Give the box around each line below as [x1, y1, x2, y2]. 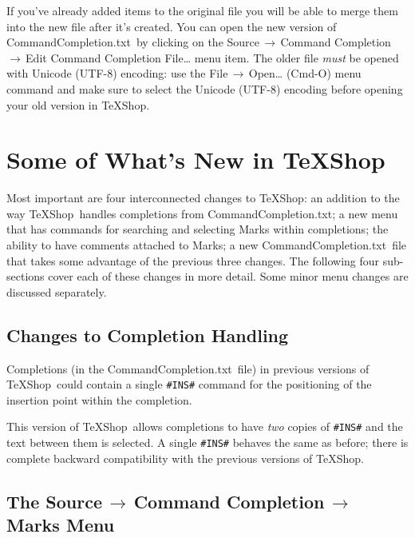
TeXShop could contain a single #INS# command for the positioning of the [6, 376, 372, 393]
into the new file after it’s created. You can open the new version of [6, 18, 337, 34]
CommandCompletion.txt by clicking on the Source [6, 34, 260, 50]
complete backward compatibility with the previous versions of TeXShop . [6, 449, 364, 466]
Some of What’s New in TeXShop [6, 143, 385, 176]
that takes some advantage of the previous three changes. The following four [6, 252, 380, 269]
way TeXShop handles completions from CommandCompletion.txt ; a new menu [6, 205, 398, 221]
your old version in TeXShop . [6, 96, 150, 113]
